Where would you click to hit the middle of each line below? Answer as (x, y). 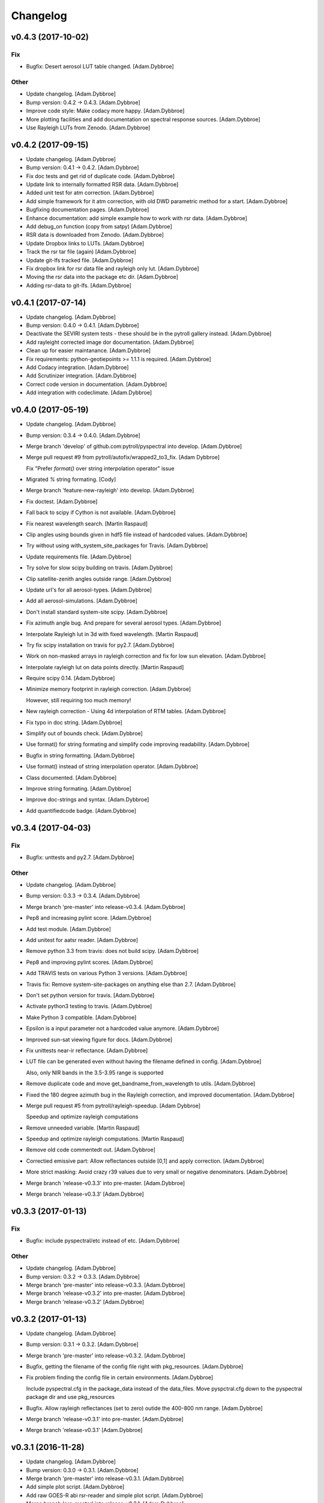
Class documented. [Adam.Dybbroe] (71, 777)
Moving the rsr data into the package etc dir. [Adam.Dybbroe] (102, 277)
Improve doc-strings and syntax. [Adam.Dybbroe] (88, 800)
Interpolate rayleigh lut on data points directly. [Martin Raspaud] (105, 667)
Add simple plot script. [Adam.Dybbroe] (75, 1487)
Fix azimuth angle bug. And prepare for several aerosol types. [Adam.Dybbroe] (124, 623)
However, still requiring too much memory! (79, 700)
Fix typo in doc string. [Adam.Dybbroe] (74, 722)
